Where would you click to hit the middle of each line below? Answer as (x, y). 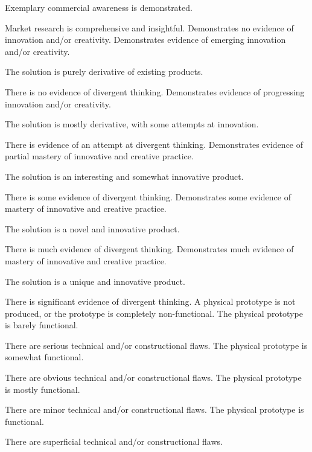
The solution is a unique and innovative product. (95, 281)
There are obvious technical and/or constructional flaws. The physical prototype (153, 377)
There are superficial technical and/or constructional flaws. (114, 441)
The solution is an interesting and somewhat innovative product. (124, 176)
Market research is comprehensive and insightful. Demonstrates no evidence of (149, 27)
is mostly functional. (43, 389)
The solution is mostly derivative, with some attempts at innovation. (132, 124)
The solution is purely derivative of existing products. (104, 72)
